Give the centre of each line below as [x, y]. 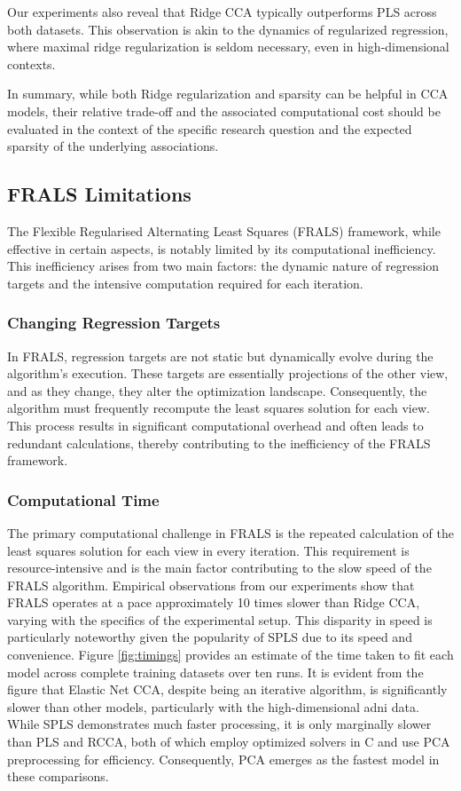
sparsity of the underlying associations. [113, 146]
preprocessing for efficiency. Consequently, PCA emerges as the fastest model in [223, 759]
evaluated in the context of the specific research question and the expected [210, 128]
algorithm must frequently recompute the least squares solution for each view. [219, 408]
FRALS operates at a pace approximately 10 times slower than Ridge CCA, [214, 602]
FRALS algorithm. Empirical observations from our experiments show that [211, 585]
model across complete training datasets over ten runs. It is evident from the [215, 672]
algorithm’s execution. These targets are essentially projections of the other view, [228, 373]
